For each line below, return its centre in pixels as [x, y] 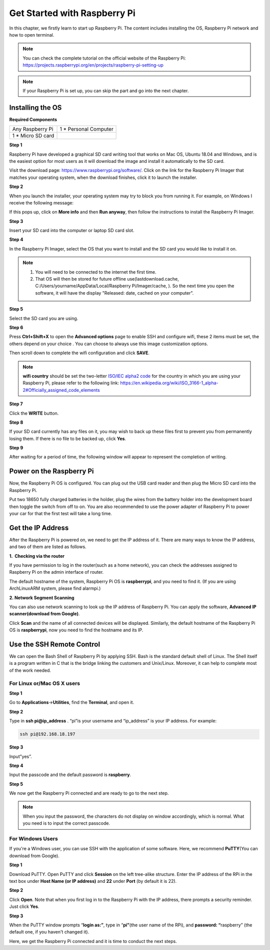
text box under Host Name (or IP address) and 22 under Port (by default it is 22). [93, 881]
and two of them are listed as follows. [48, 547]
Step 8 [16, 422]
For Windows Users [34, 839]
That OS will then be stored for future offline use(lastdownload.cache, [107, 279]
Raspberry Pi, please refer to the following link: [71, 383]
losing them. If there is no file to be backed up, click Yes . [68, 438]
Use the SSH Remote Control [54, 644]
